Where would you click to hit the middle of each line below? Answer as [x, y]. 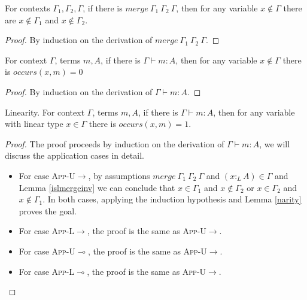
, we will [275, 143]
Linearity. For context [45, 112]
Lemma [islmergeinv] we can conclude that [97, 187]
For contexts [28, 8]
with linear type [34, 124]
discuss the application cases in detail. [75, 155]
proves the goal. [48, 210]
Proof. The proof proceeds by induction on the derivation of [115, 143]
